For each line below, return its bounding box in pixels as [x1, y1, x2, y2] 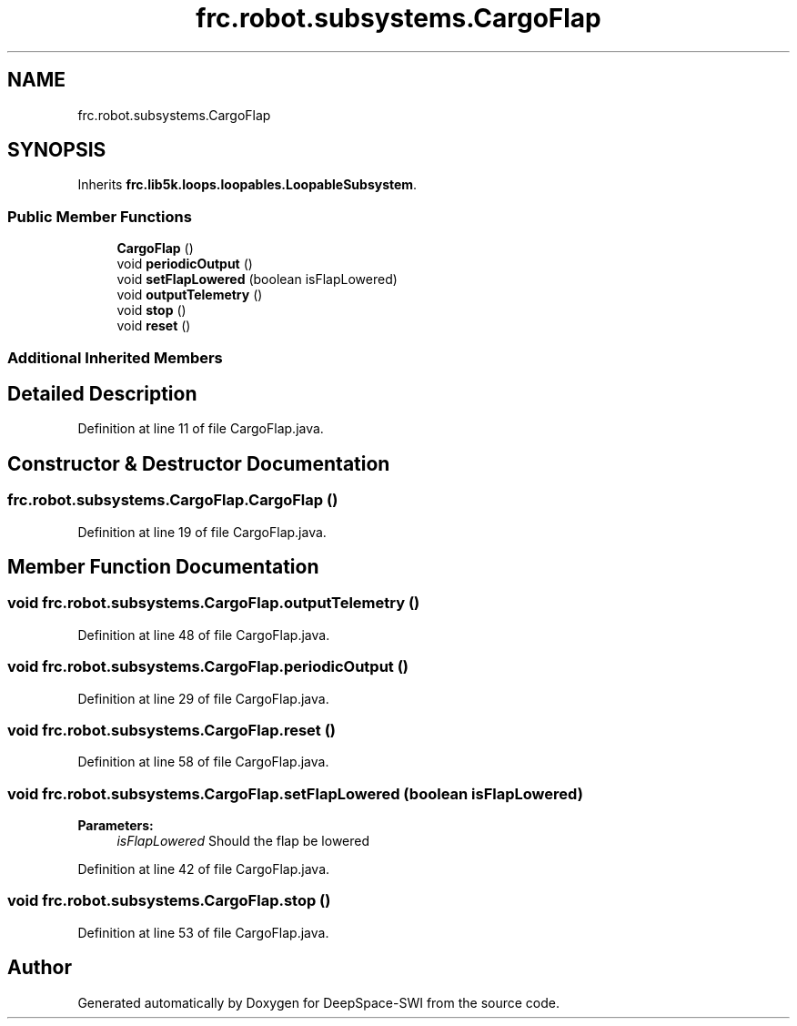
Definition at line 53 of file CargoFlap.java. [77, 924, 329, 940]
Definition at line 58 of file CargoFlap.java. [77, 754, 329, 770]
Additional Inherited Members [7, 348, 223, 367]
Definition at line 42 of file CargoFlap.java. [77, 861, 330, 878]
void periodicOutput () [116, 256, 253, 272]
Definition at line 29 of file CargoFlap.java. [77, 690, 329, 706]
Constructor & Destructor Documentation [7, 452, 390, 475]
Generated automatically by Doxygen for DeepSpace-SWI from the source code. [77, 994, 560, 1011]
